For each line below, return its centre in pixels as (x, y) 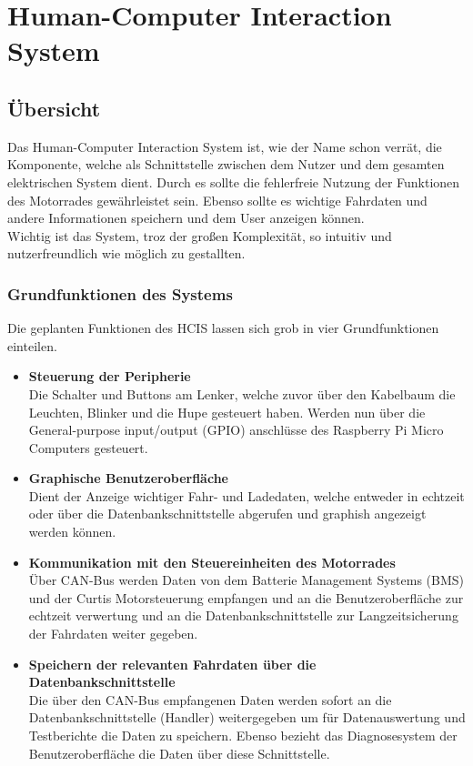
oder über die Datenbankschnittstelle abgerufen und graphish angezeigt (227, 514)
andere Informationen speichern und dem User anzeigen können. (186, 218)
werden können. (72, 532)
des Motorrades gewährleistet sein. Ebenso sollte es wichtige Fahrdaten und (217, 200)
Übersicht (54, 108)
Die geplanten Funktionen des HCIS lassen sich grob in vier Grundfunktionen (223, 328)
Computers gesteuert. (88, 447)
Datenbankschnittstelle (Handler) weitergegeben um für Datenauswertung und (247, 717)
